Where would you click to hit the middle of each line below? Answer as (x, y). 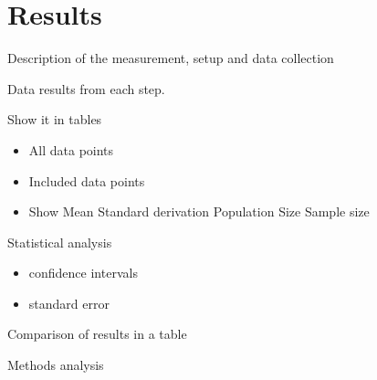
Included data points (87, 180)
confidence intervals (83, 273)
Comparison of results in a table (97, 334)
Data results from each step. (86, 88)
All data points (71, 149)
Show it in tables (55, 119)
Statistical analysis (60, 242)
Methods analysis (56, 365)
